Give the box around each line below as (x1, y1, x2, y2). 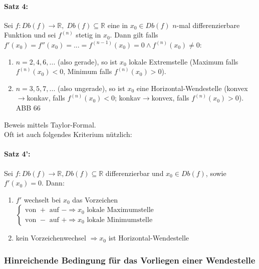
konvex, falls (151, 92, 189, 103)
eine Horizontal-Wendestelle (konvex (136, 82, 248, 93)
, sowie (205, 167, 226, 178)
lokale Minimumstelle (87, 216, 153, 223)
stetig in (76, 29, 101, 40)
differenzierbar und (105, 167, 164, 178)
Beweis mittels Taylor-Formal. (4, 119, 96, 129)
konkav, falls (27, 92, 65, 103)
